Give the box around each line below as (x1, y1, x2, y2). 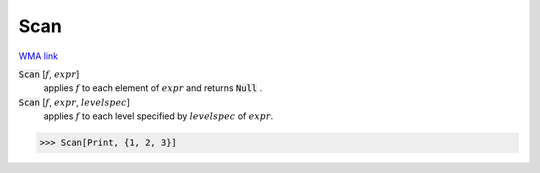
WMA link (18, 50, 59, 62)
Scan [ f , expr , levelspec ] (18, 96, 130, 108)
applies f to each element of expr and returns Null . (43, 82, 263, 94)
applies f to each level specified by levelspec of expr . (43, 110, 274, 122)
